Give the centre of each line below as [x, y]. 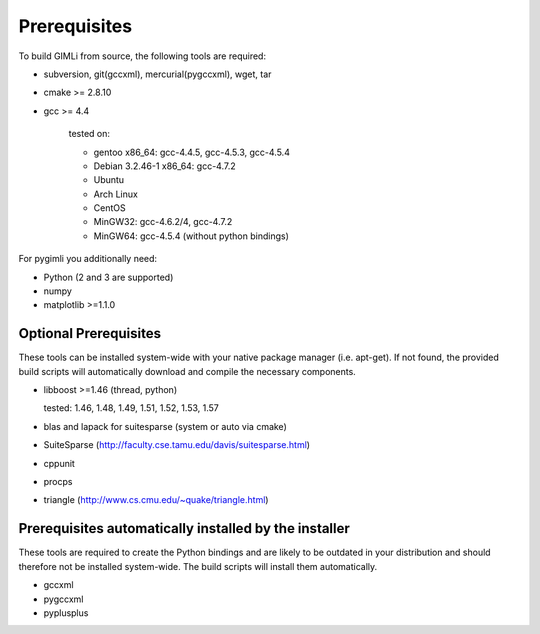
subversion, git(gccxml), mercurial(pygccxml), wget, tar [157, 74]
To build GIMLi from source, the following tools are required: [142, 56]
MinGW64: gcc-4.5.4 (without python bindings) [191, 236]
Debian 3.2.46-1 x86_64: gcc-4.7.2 [165, 166]
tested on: [89, 134]
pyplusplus [66, 612]
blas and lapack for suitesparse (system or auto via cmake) [165, 426]
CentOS [109, 208]
